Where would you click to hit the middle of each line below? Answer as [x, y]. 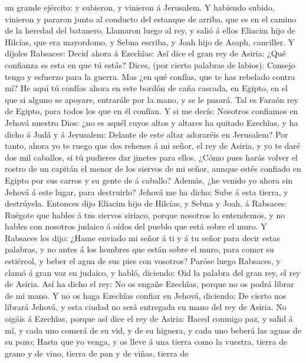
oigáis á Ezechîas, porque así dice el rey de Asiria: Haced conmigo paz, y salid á [149, 319]
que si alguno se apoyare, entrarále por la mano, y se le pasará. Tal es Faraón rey [152, 99]
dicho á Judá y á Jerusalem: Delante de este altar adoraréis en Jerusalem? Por [147, 134]
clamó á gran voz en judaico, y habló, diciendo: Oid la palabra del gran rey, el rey [153, 272]
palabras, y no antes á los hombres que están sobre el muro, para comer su [139, 249]
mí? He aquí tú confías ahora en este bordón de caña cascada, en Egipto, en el [146, 88]
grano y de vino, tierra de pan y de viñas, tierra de [97, 353]
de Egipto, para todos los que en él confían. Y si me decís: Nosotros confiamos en [152, 111]
